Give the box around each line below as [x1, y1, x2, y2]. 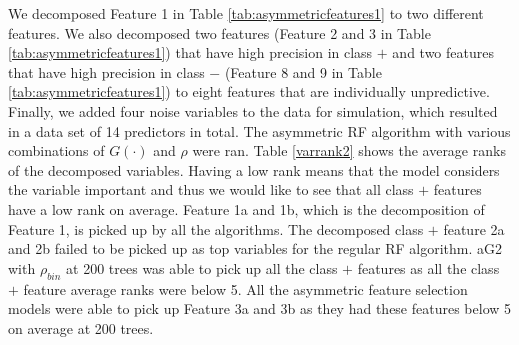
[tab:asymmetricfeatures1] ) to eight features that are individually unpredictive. [8, 81, 490, 102]
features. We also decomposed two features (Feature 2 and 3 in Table [8, 22, 431, 43]
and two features [392, 42, 494, 63]
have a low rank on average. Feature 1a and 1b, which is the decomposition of [8, 198, 485, 219]
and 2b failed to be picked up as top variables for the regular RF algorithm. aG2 [8, 238, 502, 259]
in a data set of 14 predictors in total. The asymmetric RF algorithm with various [8, 120, 511, 141]
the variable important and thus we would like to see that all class [8, 179, 414, 200]
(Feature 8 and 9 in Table [224, 61, 382, 82]
